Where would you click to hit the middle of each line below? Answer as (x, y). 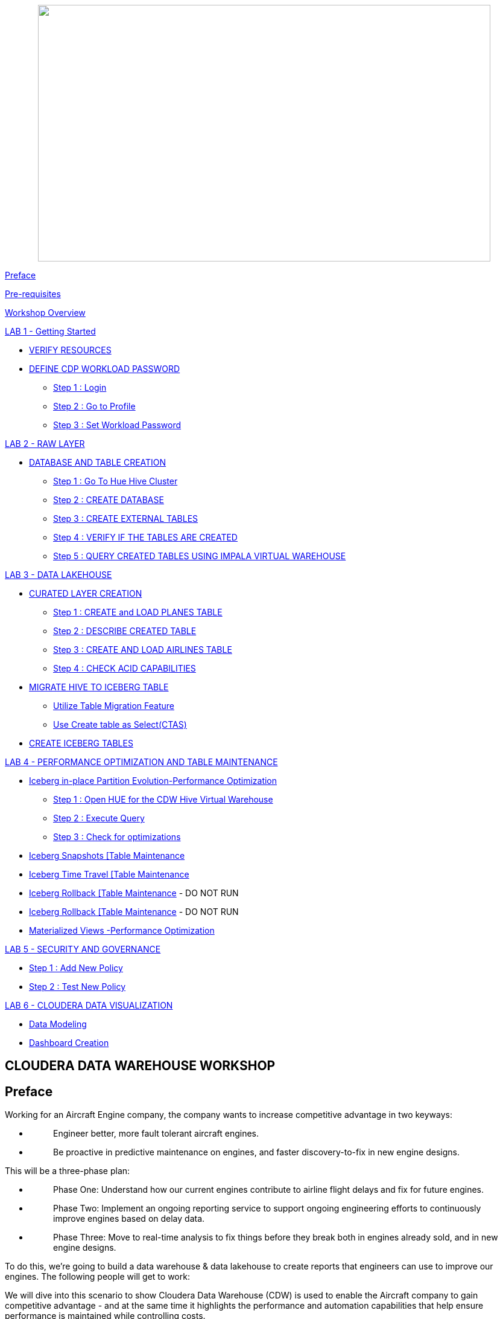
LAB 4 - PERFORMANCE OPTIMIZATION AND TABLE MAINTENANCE (141, 762)
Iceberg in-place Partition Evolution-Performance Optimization (153, 781)
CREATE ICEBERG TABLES (81, 743)
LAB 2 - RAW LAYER (45, 444)
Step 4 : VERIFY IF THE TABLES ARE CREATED (145, 537)
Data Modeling (58, 1024)
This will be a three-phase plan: (68, 1171)
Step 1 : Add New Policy (76, 968)
